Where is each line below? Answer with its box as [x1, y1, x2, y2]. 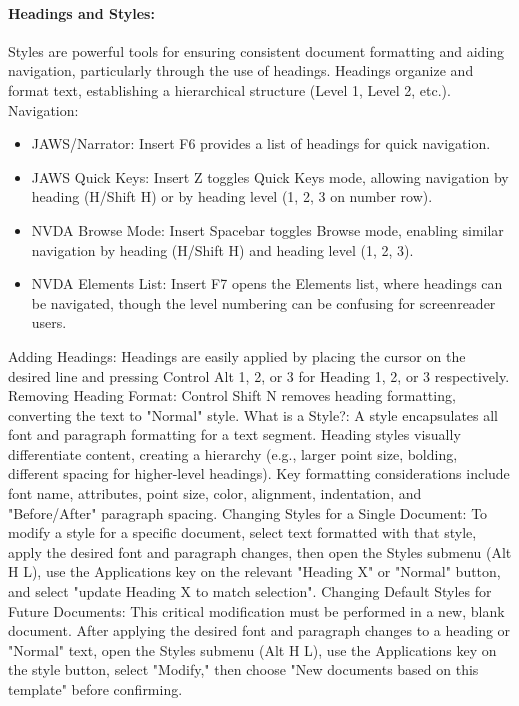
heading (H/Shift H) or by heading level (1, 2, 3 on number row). [31, 186, 433, 207]
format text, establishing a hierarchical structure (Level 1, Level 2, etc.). [8, 79, 451, 100]
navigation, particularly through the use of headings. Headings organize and [8, 60, 474, 81]
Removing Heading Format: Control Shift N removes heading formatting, [8, 385, 456, 406]
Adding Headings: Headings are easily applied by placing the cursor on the [8, 345, 466, 366]
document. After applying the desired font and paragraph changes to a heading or [8, 620, 511, 641]
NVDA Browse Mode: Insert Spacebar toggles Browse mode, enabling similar [31, 219, 504, 240]
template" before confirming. [8, 679, 183, 700]
